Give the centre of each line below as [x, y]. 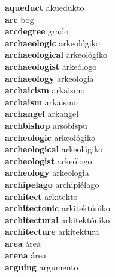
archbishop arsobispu [46, 125]
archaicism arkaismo [45, 90]
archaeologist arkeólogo [51, 66]
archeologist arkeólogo [49, 160]
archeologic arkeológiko [50, 137]
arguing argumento [42, 267]
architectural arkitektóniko [57, 219]
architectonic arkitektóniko [57, 208]
